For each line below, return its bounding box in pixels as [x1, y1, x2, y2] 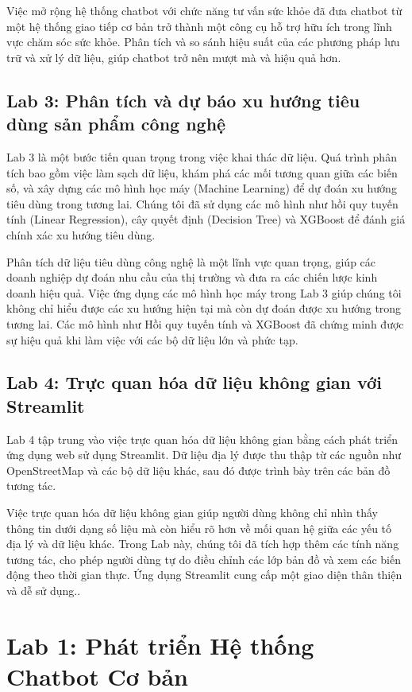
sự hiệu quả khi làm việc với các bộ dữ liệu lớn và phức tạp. [6, 331, 298, 348]
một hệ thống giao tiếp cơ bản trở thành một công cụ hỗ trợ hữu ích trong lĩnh [6, 17, 392, 34]
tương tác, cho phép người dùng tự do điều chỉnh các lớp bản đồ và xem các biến [6, 550, 402, 567]
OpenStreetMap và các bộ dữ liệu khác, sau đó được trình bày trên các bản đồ [6, 461, 391, 478]
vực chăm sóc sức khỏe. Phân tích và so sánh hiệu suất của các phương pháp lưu [6, 33, 400, 50]
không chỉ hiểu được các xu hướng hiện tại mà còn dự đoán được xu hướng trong [6, 300, 402, 317]
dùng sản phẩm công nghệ [6, 111, 226, 136]
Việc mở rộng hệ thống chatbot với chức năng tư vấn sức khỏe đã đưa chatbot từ [6, 2, 402, 18]
